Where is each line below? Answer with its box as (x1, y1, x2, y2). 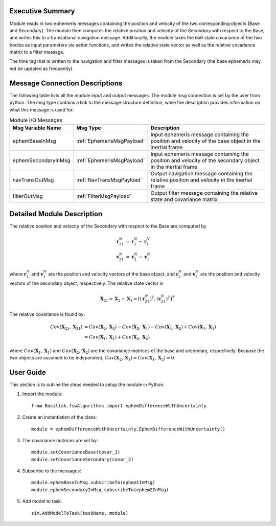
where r (9, 271, 27, 277)
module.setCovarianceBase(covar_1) (31, 449, 121, 455)
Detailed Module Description (9, 210, 103, 218)
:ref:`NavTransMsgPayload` (76, 176, 143, 184)
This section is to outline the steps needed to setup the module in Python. (9, 381, 165, 387)
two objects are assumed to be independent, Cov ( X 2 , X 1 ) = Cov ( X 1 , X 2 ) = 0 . (9, 355, 176, 362)
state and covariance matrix (150, 196, 218, 203)
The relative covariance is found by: (9, 311, 85, 317)
